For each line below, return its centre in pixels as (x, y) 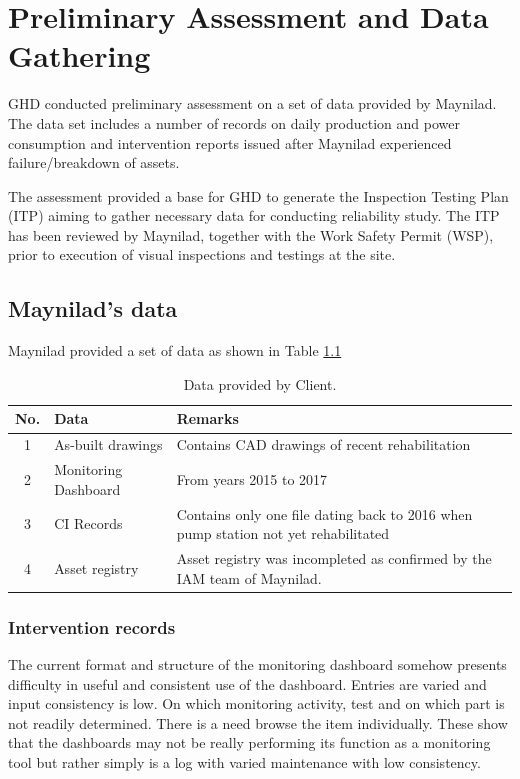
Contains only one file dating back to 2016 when (324, 513)
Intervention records (92, 626)
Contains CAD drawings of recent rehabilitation (323, 444)
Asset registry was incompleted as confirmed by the (334, 558)
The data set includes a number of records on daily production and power (234, 122)
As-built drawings (108, 444)
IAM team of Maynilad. (249, 577)
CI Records (88, 523)
